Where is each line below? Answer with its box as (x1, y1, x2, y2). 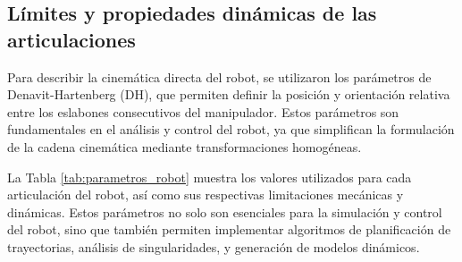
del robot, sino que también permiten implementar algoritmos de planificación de (7, 220, 451, 239)
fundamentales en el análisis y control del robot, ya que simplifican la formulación (7, 120, 455, 139)
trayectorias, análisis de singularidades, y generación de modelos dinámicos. (7, 237, 420, 256)
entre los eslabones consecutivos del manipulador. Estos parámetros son (7, 102, 399, 121)
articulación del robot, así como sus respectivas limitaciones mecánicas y (7, 185, 404, 204)
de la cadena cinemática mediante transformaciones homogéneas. (7, 137, 362, 156)
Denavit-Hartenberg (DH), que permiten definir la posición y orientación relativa (7, 85, 450, 104)
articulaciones (7, 25, 136, 53)
